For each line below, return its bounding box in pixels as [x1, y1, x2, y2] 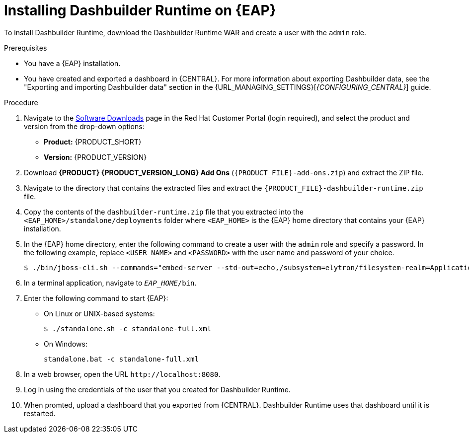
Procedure [4, 98, 38, 107]
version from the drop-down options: [24, 122, 145, 131]
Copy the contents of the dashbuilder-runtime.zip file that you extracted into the [24, 207, 304, 216]
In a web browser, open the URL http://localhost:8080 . [24, 369, 221, 378]
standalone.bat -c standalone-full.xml [44, 355, 199, 363]
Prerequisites [4, 43, 47, 52]
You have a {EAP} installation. [24, 59, 121, 68]
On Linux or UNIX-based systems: [44, 309, 155, 318]
